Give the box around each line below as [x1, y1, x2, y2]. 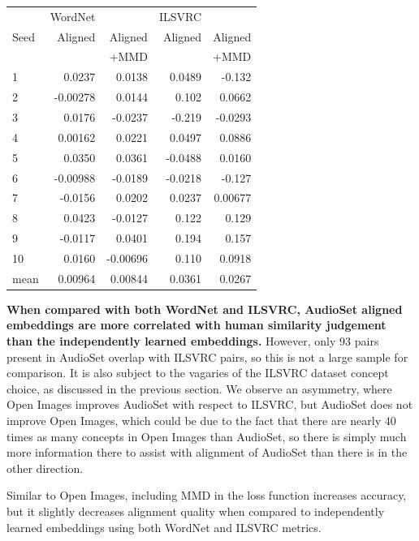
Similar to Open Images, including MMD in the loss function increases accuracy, [6, 487, 407, 504]
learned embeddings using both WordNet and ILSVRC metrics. [6, 518, 322, 535]
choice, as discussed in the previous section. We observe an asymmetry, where [6, 380, 392, 397]
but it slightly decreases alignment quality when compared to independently [6, 502, 385, 519]
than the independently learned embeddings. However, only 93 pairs [6, 333, 379, 349]
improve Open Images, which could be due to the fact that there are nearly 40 [6, 411, 396, 428]
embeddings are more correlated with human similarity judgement [6, 316, 387, 333]
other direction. [6, 459, 84, 476]
